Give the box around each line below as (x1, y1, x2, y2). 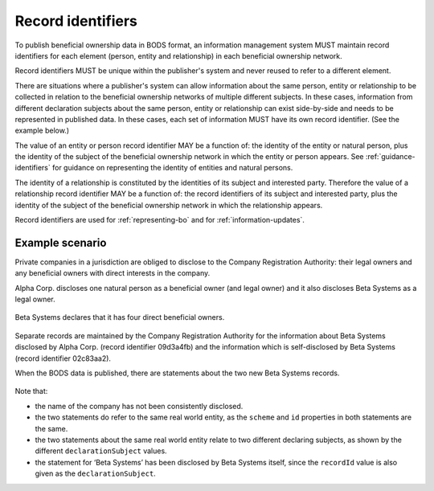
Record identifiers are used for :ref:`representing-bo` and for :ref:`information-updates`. (14, 215, 305, 225)
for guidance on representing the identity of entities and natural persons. (52, 163, 293, 173)
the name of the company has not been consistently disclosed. (35, 401, 244, 411)
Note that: (14, 387, 48, 396)
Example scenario (14, 235, 107, 249)
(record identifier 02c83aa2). (14, 354, 112, 363)
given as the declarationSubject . (35, 468, 156, 478)
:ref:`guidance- (365, 152, 416, 162)
